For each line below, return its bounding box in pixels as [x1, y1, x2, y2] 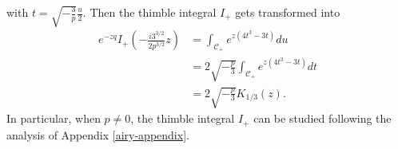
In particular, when [6, 110, 101, 127]
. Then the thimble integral [82, 4, 217, 20]
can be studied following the [253, 110, 392, 127]
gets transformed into [235, 4, 340, 20]
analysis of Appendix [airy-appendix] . [6, 126, 189, 143]
